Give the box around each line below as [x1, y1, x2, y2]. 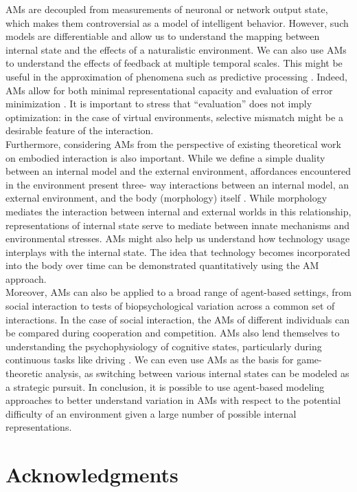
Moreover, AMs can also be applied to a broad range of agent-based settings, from [5, 285, 352, 299]
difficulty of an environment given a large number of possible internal [5, 406, 297, 420]
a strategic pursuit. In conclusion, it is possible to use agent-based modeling [5, 379, 325, 394]
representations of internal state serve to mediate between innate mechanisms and [5, 217, 350, 232]
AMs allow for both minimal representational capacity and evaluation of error [5, 83, 333, 97]
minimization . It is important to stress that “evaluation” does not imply [5, 96, 312, 111]
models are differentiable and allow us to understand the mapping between [5, 29, 320, 43]
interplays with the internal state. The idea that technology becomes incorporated [5, 244, 351, 259]
